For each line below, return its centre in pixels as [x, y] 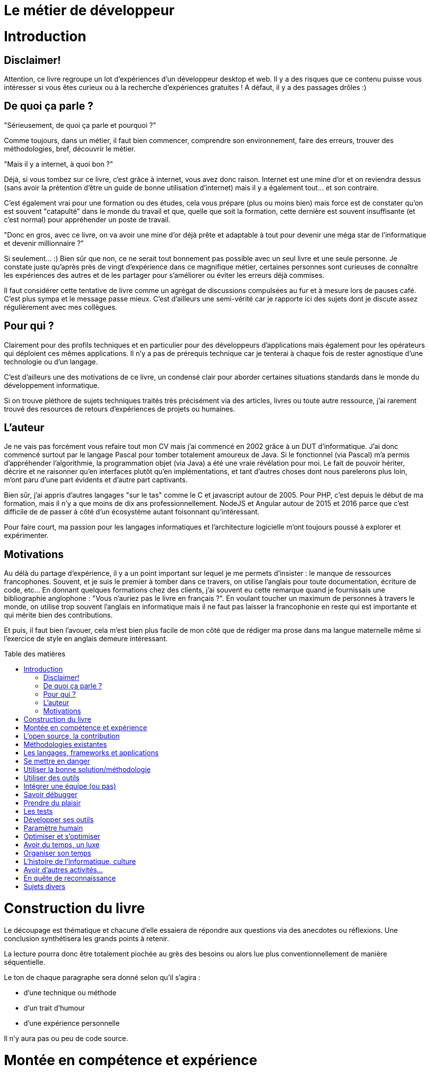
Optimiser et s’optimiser [62, 836]
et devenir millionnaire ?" [44, 243]
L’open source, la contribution [72, 736]
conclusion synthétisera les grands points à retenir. [86, 938]
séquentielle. [25, 962]
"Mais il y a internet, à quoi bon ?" [59, 164]
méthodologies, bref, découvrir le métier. [70, 149]
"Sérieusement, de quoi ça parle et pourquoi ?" [80, 125]
